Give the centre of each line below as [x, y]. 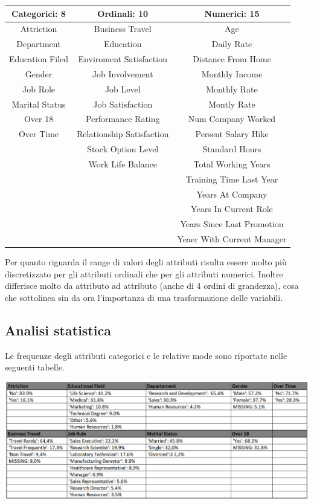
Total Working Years [232, 163]
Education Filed [39, 59]
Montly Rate [232, 104]
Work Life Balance [123, 163]
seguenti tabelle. [35, 367]
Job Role [39, 89]
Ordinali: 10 [123, 13]
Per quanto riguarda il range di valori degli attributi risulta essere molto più [146, 262]
